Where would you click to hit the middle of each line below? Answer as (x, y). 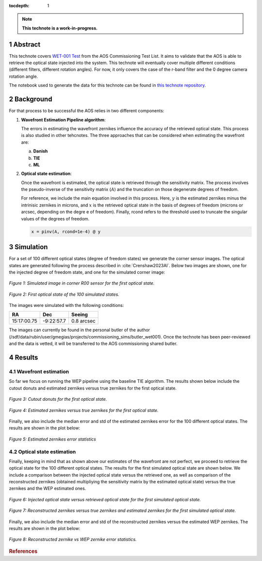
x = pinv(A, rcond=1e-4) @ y (66, 231)
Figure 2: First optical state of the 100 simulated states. (64, 294)
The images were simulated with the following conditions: (66, 306)
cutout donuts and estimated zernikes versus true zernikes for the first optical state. (93, 388)
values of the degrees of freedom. (55, 219)
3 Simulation (28, 247)
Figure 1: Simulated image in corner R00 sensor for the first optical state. (82, 283)
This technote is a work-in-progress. (60, 28)
